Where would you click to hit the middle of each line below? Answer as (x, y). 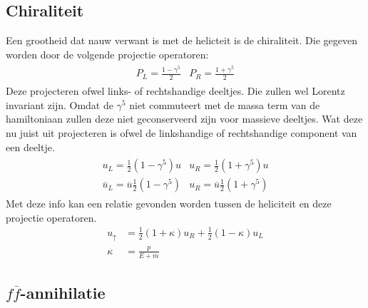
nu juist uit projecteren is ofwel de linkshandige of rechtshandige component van (182, 132)
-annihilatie (63, 292)
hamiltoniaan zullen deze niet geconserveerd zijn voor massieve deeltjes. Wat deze (184, 119)
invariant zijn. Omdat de (60, 104)
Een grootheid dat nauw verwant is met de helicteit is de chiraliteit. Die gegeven (182, 40)
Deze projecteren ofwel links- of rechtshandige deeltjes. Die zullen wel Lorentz (175, 91)
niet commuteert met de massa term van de (225, 104)
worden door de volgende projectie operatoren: (107, 54)
